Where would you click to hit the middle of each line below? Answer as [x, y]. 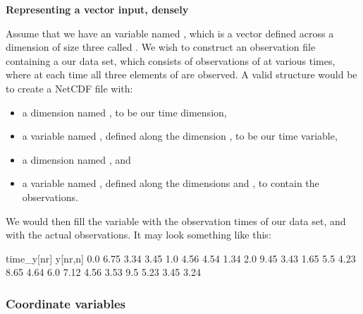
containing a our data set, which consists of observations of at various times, [171, 60]
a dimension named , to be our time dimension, [124, 112]
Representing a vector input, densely [97, 9]
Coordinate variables [66, 303]
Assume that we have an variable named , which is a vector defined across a [170, 33]
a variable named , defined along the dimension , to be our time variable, [180, 136]
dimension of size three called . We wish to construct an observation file [161, 47]
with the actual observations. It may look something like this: [139, 235]
